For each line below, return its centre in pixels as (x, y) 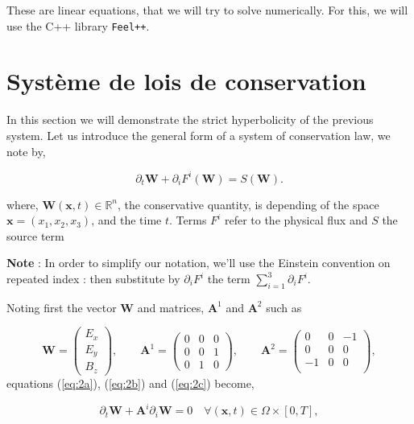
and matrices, (171, 307)
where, (23, 204)
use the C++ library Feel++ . (78, 25)
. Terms (188, 220)
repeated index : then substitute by (93, 279)
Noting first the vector (62, 307)
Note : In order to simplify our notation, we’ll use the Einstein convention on (199, 263)
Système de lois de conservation (186, 81)
